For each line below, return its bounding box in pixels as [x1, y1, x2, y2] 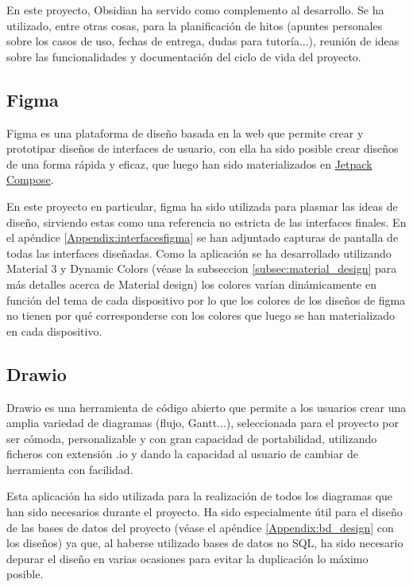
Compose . [6, 171, 54, 188]
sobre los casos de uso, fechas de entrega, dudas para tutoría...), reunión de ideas [6, 33, 399, 49]
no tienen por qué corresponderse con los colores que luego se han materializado [6, 307, 396, 324]
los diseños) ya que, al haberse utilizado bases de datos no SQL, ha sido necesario [6, 535, 403, 551]
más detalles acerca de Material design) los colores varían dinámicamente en [6, 275, 376, 292]
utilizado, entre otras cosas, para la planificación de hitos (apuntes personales [6, 17, 383, 33]
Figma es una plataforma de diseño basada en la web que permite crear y [6, 124, 364, 141]
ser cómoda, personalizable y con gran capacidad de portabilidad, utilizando [6, 430, 377, 446]
